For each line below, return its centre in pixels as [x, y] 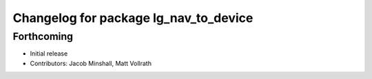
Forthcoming [43, 36]
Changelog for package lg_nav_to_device [133, 18]
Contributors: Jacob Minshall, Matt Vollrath [91, 63]
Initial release [49, 54]
